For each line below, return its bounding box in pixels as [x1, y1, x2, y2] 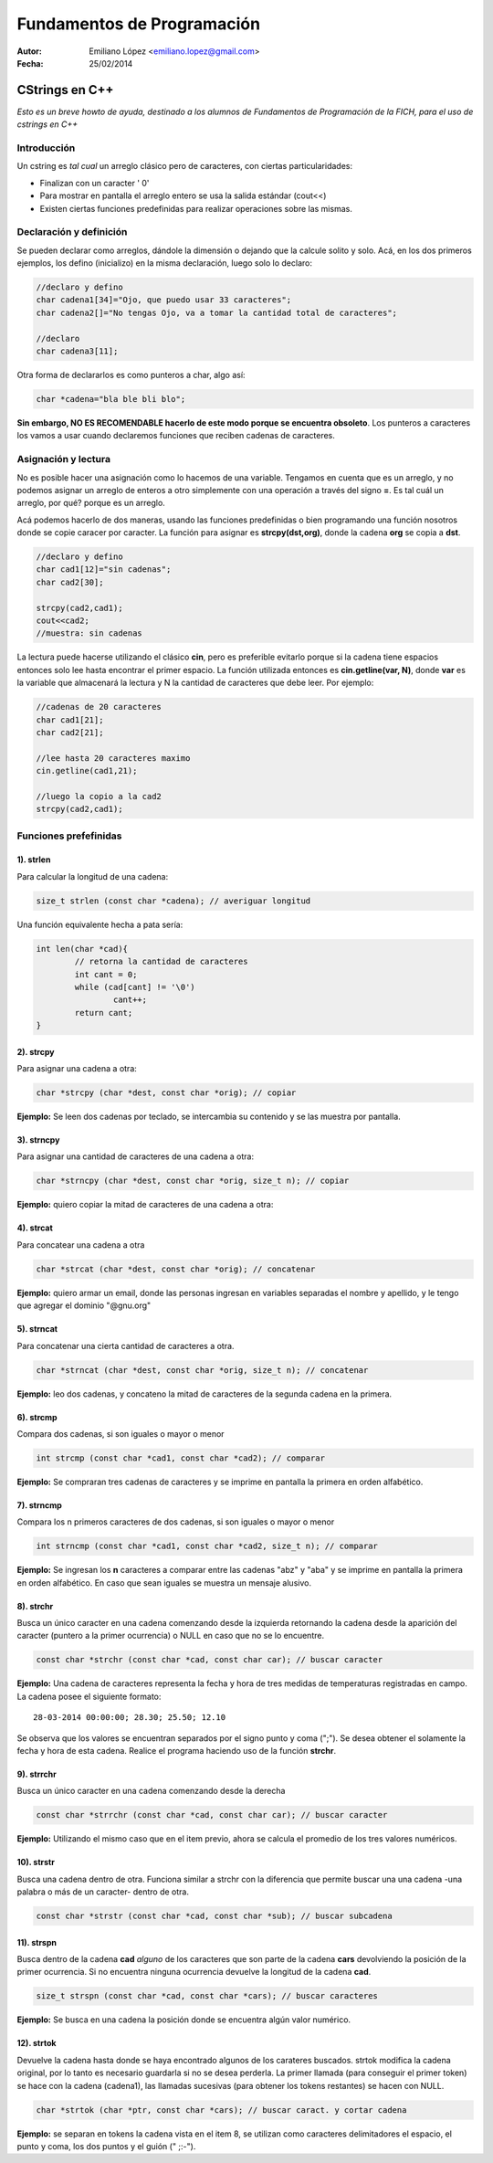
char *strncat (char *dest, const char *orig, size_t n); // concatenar [36, 1365, 369, 1375]
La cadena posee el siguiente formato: [16, 1691, 162, 1702]
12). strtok [16, 2038, 57, 2049]
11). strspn [16, 1936, 57, 1947]
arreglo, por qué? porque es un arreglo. [16, 498, 166, 509]
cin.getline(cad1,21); [36, 765, 138, 776]
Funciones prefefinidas [16, 829, 122, 842]
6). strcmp [16, 1411, 58, 1422]
